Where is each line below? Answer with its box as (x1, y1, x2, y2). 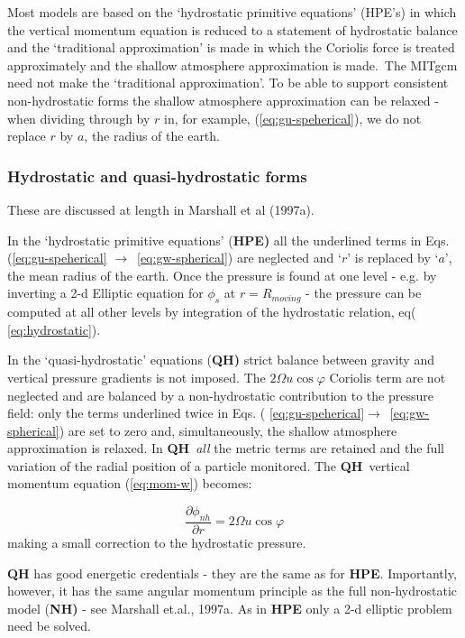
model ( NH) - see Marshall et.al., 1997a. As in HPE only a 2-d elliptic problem (7, 598, 452, 617)
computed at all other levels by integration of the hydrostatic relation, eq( (7, 302, 416, 321)
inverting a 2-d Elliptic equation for (7, 283, 204, 302)
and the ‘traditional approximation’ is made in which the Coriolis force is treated (7, 38, 455, 57)
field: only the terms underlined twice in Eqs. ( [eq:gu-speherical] (7, 403, 365, 422)
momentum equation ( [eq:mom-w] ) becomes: (7, 474, 252, 493)
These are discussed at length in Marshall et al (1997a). (7, 199, 315, 218)
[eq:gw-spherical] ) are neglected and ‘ (137, 248, 342, 267)
